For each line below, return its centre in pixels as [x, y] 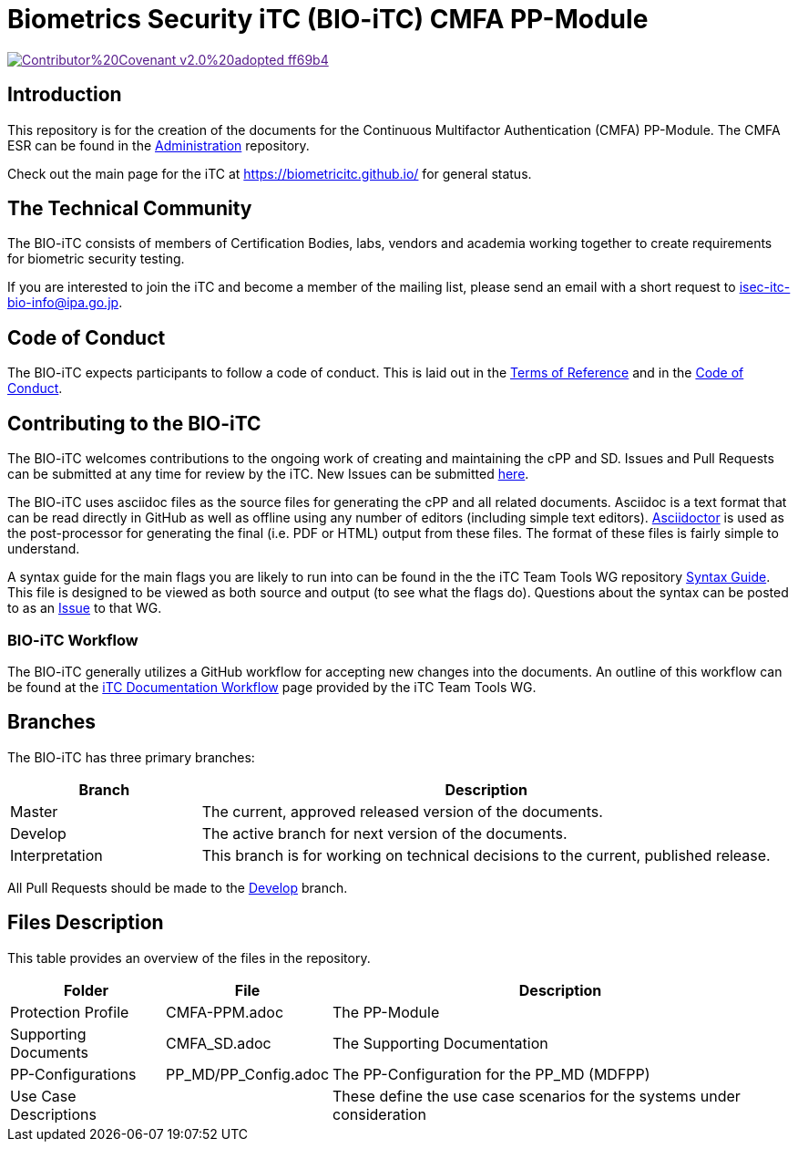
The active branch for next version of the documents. [384, 833]
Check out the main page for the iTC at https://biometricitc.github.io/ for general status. [270, 173]
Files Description [86, 923]
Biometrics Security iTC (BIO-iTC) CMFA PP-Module [328, 19]
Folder [86, 990]
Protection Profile [70, 1012]
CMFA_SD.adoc [219, 1043]
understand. [44, 549]
